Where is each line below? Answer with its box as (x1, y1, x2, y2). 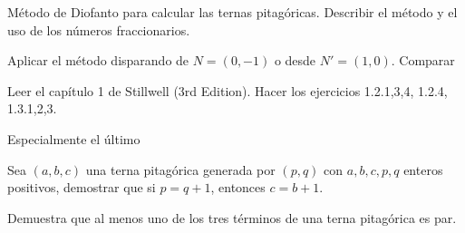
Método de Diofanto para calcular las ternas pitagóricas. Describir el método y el (7, 3, 458, 21)
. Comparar (391, 51, 455, 70)
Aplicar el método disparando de (7, 51, 189, 70)
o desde (274, 51, 316, 70)
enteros (403, 160, 443, 179)
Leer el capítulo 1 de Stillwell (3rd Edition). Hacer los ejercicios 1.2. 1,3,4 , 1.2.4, (7, 81, 448, 100)
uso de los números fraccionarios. (7, 20, 190, 39)
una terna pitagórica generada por (85, 160, 276, 179)
